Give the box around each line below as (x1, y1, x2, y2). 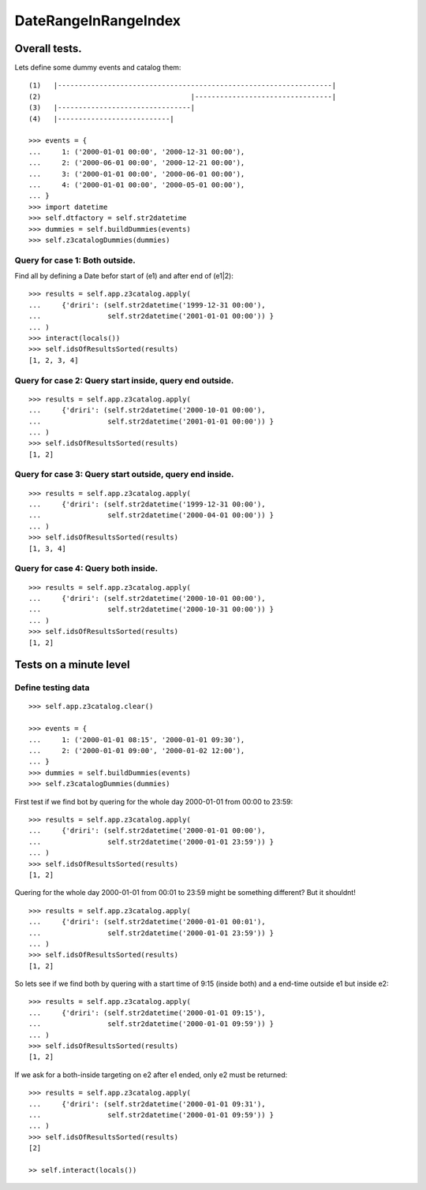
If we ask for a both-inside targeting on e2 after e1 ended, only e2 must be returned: (14, 1069, 288, 1080)
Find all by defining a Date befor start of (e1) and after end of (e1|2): (14, 271, 234, 281)
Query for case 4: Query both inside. (14, 563, 158, 574)
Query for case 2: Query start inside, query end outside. (14, 375, 234, 386)
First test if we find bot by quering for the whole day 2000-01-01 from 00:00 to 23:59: (14, 796, 293, 806)
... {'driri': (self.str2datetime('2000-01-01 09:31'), (28, 1099, 266, 1108)
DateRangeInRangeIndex (14, 12, 181, 29)
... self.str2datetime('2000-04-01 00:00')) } (28, 511, 275, 520)
